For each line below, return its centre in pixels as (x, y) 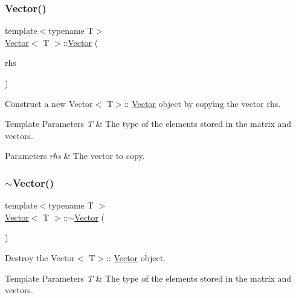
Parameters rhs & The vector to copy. (75, 156)
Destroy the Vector (40, 257)
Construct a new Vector (49, 103)
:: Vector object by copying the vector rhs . (202, 103)
